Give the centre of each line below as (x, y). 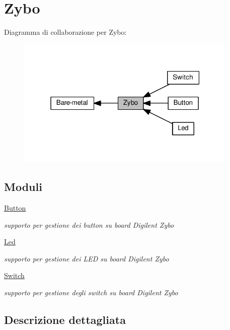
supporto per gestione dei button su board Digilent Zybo (89, 224)
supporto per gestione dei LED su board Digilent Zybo (87, 258)
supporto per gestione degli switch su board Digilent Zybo (91, 292)
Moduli (23, 187)
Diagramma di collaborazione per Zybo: (65, 32)
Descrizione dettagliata (65, 319)
